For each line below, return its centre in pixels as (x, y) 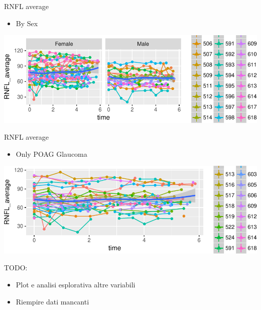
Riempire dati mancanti (52, 301)
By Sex (27, 23)
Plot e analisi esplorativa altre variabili (76, 284)
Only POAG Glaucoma (51, 153)
